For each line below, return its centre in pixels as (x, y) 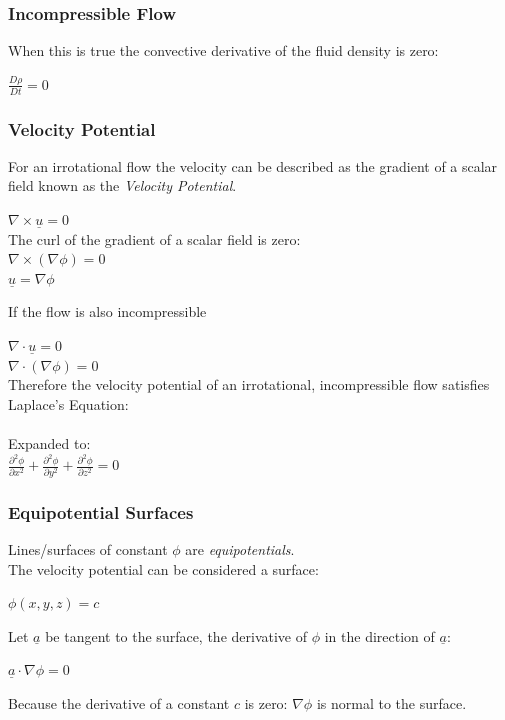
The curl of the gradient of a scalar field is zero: (154, 238)
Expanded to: (49, 442)
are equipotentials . (240, 548)
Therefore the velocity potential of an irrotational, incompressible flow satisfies (249, 384)
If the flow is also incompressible (107, 311)
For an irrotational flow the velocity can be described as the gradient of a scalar (253, 165)
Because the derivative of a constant (119, 702)
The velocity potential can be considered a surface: (163, 568)
